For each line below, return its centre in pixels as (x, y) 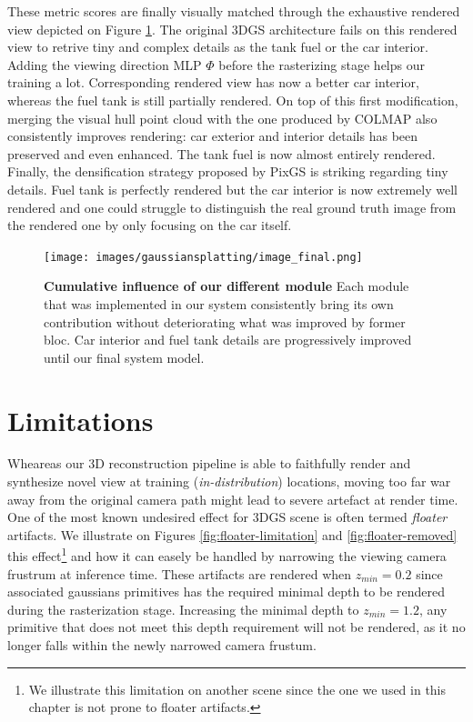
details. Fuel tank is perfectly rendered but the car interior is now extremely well (232, 189)
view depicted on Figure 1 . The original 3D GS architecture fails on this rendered (232, 29)
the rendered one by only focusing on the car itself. (150, 225)
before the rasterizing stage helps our (322, 64)
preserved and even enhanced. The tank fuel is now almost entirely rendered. (221, 153)
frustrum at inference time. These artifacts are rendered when (180, 573)
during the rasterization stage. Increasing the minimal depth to (183, 609)
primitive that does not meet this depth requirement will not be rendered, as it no (236, 627)
